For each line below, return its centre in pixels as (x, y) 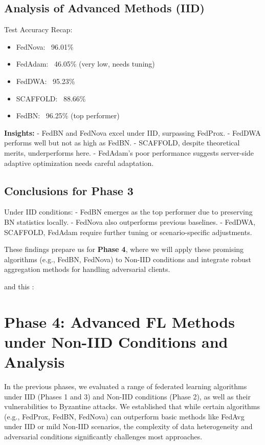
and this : (19, 286)
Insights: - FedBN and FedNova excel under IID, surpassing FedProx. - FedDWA (132, 132)
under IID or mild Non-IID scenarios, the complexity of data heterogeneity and (128, 426)
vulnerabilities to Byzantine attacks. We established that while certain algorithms (132, 406)
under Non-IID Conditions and (116, 341)
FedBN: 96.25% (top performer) (68, 115)
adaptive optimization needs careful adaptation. (79, 163)
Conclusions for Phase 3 (69, 190)
